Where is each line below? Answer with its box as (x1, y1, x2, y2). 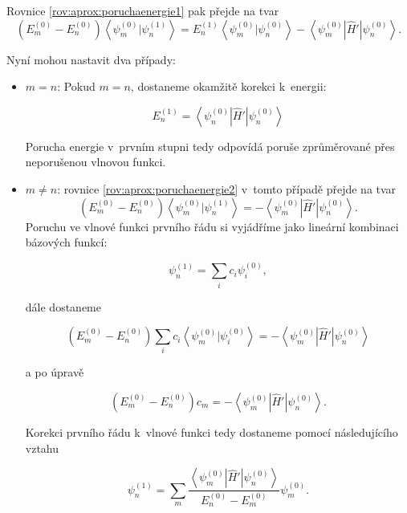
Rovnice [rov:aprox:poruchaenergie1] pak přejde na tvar (6, 2, 279, 18)
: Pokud (57, 78, 96, 95)
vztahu (25, 439, 59, 456)
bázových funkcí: (25, 234, 108, 250)
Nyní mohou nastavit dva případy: (6, 51, 176, 67)
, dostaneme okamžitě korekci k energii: (130, 78, 327, 95)
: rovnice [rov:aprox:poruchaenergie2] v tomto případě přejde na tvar (57, 180, 397, 197)
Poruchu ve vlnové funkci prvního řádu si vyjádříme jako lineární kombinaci (25, 218, 399, 234)
